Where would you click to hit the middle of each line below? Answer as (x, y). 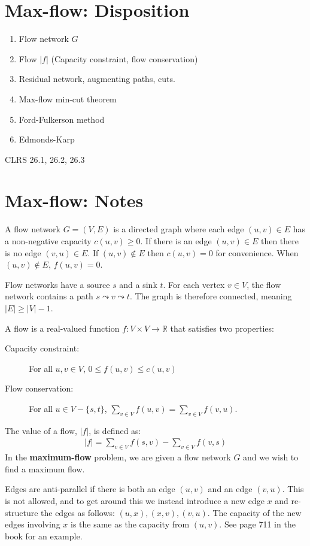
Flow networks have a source (57, 284)
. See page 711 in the (257, 524)
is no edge (23, 252)
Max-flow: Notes (74, 200)
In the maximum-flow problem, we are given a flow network (118, 457)
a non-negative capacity (48, 241)
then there (279, 241)
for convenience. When (257, 252)
